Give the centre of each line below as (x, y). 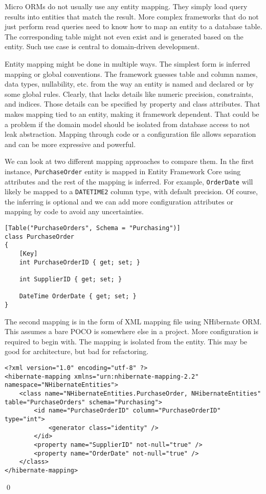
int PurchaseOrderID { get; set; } (80, 262)
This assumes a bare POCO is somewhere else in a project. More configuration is (132, 331)
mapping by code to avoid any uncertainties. (74, 211)
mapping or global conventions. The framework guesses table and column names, (131, 74)
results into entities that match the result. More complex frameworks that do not (132, 16)
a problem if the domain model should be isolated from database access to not (127, 124)
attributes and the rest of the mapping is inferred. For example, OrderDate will (129, 181)
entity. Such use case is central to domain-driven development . (102, 46)
